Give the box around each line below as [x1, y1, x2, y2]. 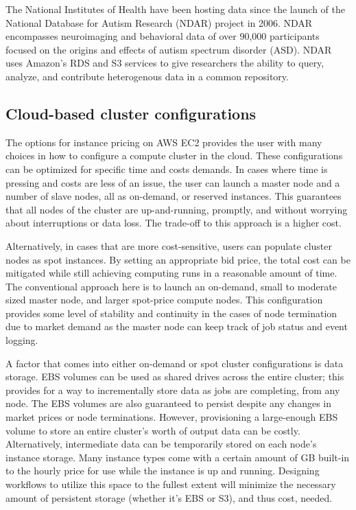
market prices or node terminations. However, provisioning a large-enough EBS [5, 410, 338, 424]
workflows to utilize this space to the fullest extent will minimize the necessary [5, 477, 336, 491]
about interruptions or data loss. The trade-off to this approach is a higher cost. [5, 216, 342, 230]
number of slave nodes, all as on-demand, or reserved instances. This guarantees [5, 189, 342, 203]
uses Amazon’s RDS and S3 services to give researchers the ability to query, [5, 56, 324, 70]
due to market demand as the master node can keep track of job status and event [5, 319, 348, 334]
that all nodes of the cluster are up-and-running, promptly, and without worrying [5, 202, 348, 216]
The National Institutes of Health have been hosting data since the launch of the [5, 2, 345, 16]
